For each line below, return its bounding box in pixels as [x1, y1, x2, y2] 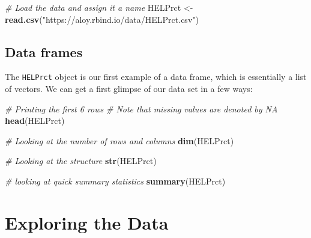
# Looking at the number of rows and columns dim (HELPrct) [5, 134, 234, 147]
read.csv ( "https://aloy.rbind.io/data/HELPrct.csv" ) [5, 13, 199, 25]
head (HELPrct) [5, 114, 65, 127]
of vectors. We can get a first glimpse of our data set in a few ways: [5, 82, 253, 95]
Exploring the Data [5, 210, 169, 234]
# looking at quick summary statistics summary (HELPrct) [5, 175, 226, 188]
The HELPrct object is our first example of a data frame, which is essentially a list [5, 70, 307, 83]
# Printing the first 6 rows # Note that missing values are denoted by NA [5, 102, 278, 115]
